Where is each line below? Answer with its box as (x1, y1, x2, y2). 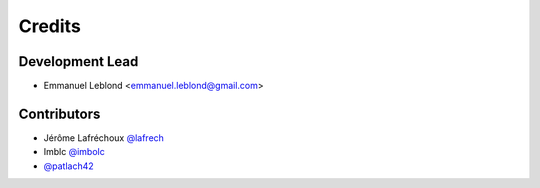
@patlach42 (43, 160, 94, 172)
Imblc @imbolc (43, 146, 105, 158)
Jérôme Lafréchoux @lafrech (43, 131, 165, 144)
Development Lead (18, 53, 139, 70)
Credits (18, 15, 82, 37)
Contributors (18, 105, 101, 122)
